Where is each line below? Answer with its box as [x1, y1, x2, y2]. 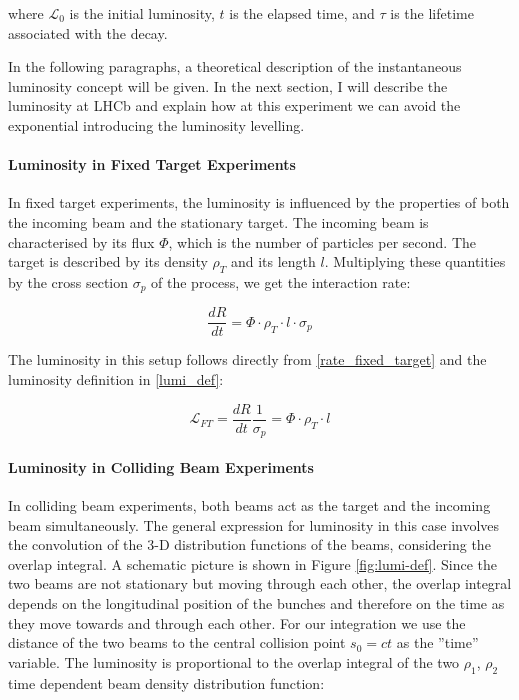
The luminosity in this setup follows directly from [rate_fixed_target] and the [8, 349, 487, 370]
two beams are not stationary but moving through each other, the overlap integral [8, 573, 512, 594]
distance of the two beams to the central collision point [8, 632, 346, 653]
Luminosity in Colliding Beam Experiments [8, 456, 314, 477]
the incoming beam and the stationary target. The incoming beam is [8, 211, 429, 232]
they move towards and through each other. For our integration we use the [8, 612, 466, 633]
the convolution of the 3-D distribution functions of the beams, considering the [8, 534, 491, 555]
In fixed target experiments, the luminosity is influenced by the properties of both [8, 192, 510, 213]
